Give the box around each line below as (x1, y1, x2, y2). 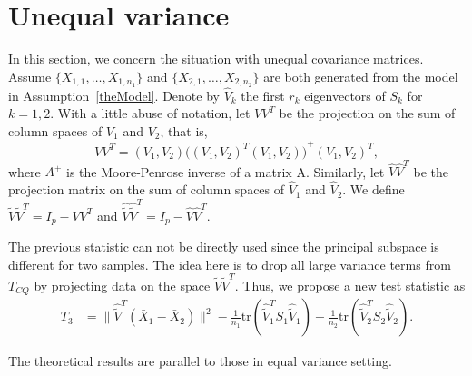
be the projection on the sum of (279, 104, 456, 123)
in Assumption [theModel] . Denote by (8, 85, 220, 104)
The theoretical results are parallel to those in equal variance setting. (8, 351, 392, 371)
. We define (342, 180, 405, 199)
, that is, (160, 121, 208, 140)
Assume (8, 66, 52, 85)
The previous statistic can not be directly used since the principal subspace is (8, 237, 439, 256)
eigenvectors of (304, 85, 386, 104)
